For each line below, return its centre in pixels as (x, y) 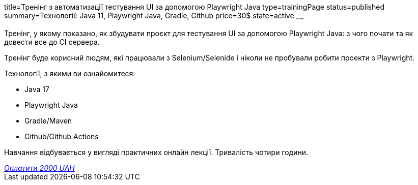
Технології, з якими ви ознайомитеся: (70, 73)
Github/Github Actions (62, 136)
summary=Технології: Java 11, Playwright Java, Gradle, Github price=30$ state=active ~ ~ (154, 17)
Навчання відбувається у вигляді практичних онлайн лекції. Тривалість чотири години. (156, 152)
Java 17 (37, 89)
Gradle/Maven (48, 120)
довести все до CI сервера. (52, 42)
